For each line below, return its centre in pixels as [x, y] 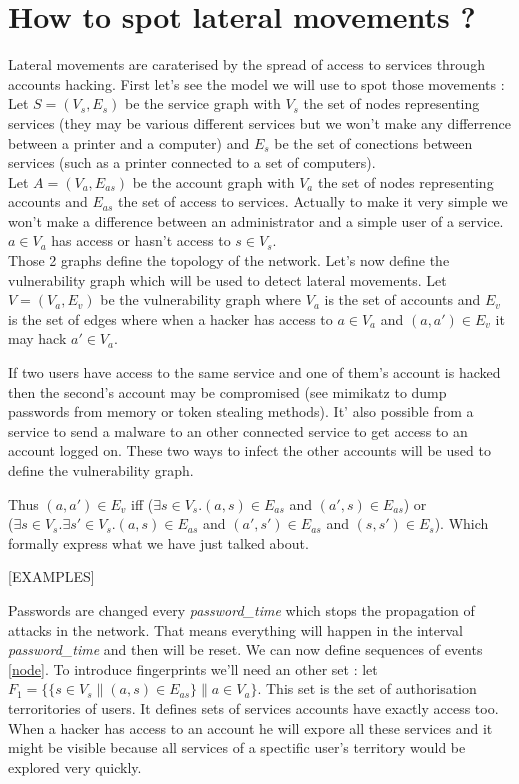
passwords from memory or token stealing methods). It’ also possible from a [241, 411]
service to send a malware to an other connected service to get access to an [238, 430]
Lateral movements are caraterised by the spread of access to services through [246, 64]
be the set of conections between [373, 142]
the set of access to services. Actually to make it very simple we [313, 201]
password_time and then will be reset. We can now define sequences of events [245, 649]
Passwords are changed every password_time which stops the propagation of [241, 609]
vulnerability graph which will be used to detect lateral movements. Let [227, 279]
